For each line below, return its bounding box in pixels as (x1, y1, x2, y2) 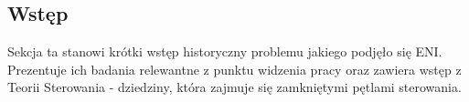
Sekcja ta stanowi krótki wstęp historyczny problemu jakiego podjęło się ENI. (7, 42, 442, 61)
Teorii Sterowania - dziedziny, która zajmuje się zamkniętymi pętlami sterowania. (7, 77, 462, 97)
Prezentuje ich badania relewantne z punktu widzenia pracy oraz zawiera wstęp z (7, 59, 462, 78)
